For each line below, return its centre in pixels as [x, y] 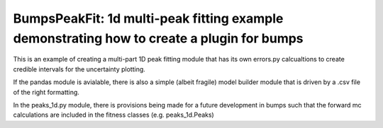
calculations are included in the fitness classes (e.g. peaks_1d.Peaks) [113, 115]
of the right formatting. [46, 92]
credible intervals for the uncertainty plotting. [79, 69]
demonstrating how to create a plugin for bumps [159, 38]
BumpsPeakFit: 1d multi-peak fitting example [148, 18]
